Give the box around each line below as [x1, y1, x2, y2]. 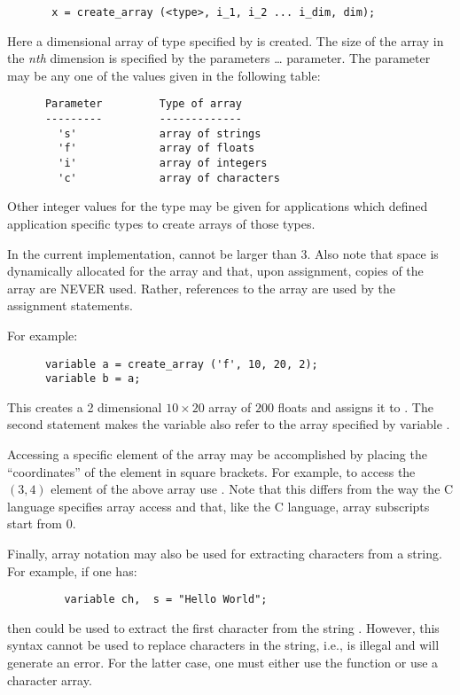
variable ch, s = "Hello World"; [64, 593, 268, 606]
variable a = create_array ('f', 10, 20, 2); [44, 357, 318, 371]
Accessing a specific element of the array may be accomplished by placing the [7, 445, 427, 464]
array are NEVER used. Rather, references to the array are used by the [7, 278, 396, 297]
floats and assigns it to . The [277, 397, 433, 416]
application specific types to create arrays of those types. [7, 214, 316, 232]
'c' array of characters [58, 171, 280, 184]
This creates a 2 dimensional [7, 397, 162, 416]
